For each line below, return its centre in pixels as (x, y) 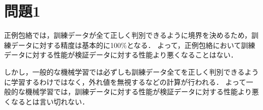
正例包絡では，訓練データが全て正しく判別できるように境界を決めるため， (128, 35)
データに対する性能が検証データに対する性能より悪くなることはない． (121, 55)
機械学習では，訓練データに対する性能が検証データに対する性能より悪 (142, 92)
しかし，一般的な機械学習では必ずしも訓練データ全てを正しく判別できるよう (131, 71)
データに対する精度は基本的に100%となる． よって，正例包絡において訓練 (133, 45)
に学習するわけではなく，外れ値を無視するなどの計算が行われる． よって (125, 81)
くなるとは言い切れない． (47, 101)
